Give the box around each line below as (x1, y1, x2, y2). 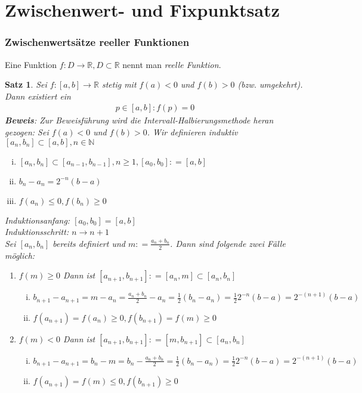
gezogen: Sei (5, 126, 49, 138)
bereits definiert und (52, 237, 125, 249)
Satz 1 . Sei (5, 78, 47, 91)
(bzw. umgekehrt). (237, 78, 303, 91)
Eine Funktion (5, 58, 57, 70)
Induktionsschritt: (5, 225, 69, 238)
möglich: (5, 249, 35, 261)
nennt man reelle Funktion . (122, 58, 221, 70)
